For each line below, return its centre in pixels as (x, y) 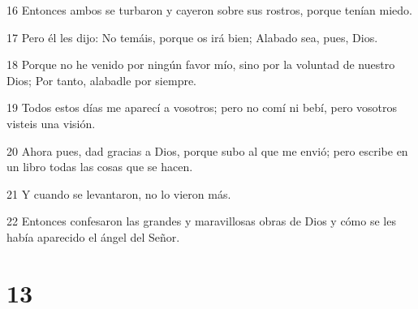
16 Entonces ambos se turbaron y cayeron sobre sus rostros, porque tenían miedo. (210, 10)
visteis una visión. (51, 123)
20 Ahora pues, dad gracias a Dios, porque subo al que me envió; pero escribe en (207, 150)
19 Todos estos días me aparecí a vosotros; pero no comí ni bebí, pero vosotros (202, 107)
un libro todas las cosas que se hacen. (100, 167)
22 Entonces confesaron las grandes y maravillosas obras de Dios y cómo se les (201, 221)
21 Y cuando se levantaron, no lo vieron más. (119, 193)
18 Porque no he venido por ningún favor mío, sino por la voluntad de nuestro (201, 64)
